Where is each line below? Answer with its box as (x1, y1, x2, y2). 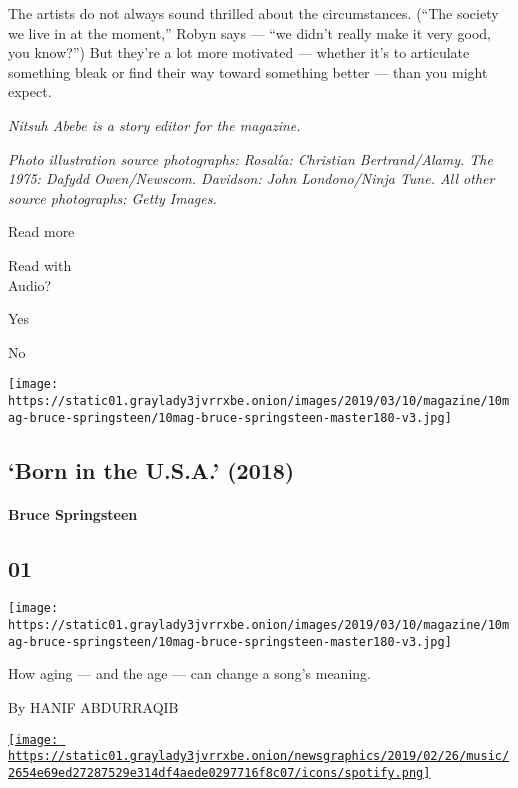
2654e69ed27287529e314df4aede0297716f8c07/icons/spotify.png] (8, 765, 431, 780)
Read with (8, 254, 72, 275)
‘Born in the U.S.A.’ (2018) (8, 454, 295, 485)
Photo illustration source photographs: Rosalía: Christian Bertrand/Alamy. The (8, 148, 493, 169)
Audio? (8, 274, 52, 295)
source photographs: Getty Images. (8, 187, 217, 208)
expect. (8, 81, 52, 102)
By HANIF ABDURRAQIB (8, 697, 179, 718)
